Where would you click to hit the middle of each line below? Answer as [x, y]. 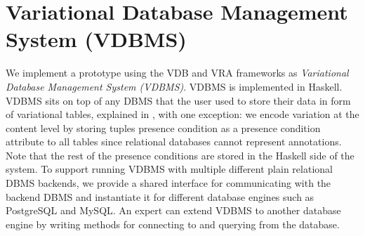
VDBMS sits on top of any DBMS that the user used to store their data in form [178, 100]
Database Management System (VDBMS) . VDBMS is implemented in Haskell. [174, 86]
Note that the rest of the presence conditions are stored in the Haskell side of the [180, 155]
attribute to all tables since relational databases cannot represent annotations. [174, 142]
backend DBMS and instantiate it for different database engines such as [160, 196]
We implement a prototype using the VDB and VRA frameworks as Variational [177, 73]
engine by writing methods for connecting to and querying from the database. [173, 224]
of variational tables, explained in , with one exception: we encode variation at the [182, 114]
